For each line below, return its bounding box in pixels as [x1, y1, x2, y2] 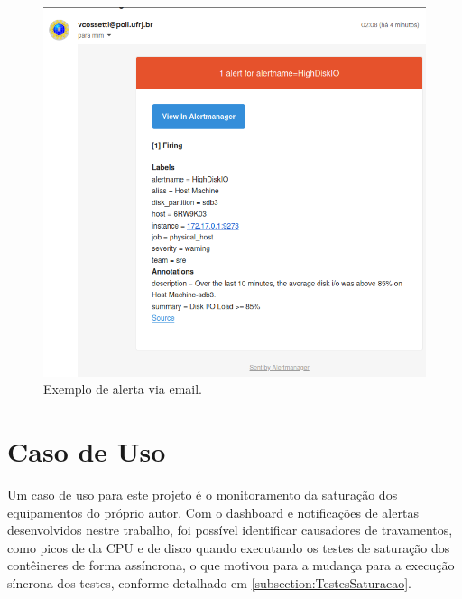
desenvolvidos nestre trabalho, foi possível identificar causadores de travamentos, [7, 520, 453, 539]
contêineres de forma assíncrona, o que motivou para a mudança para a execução [7, 556, 455, 575]
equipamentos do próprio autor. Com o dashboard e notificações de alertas [7, 502, 419, 521]
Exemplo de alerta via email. [43, 379, 203, 398]
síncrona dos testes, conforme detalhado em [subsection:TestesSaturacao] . [7, 573, 411, 592]
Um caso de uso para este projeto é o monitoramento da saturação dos [7, 484, 398, 503]
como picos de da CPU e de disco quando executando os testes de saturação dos [7, 538, 450, 557]
